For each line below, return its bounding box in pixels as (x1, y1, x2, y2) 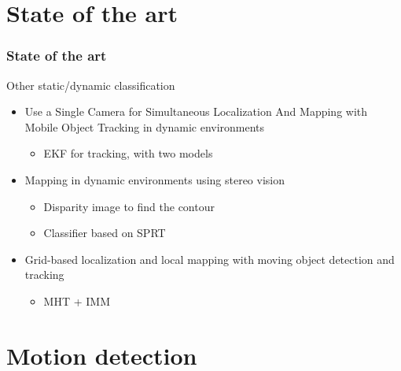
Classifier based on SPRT (43, 224, 166, 241)
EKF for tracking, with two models (43, 145, 213, 161)
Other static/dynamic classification (6, 76, 175, 93)
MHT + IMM (43, 292, 110, 309)
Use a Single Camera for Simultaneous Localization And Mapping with (24, 103, 368, 120)
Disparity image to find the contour (43, 198, 215, 214)
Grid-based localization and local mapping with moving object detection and (24, 250, 395, 267)
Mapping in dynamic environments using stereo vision (24, 171, 285, 187)
